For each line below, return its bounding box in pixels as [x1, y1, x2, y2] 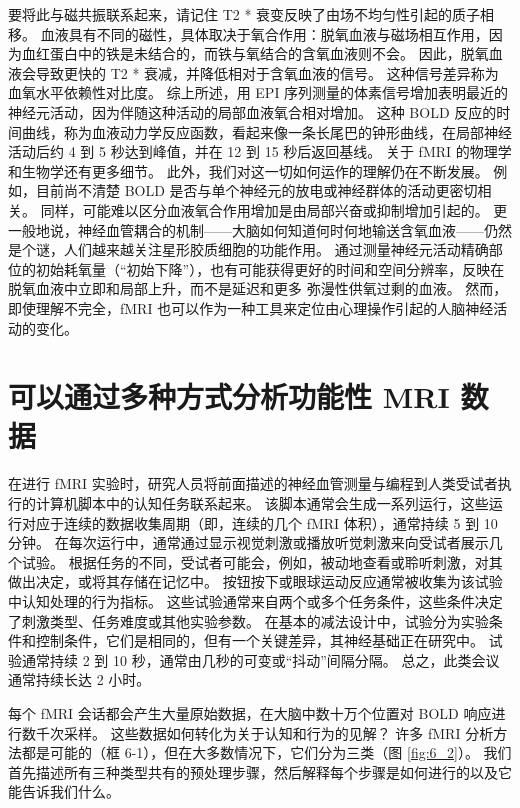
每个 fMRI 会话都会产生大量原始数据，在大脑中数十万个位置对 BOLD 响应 [8, 702, 492, 723]
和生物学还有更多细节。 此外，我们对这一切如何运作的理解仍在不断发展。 [8, 160, 489, 181]
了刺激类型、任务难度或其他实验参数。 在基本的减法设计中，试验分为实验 [8, 610, 489, 631]
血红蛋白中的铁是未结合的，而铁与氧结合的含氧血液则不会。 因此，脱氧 [21, 43, 489, 64]
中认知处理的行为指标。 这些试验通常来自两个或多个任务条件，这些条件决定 [8, 590, 503, 611]
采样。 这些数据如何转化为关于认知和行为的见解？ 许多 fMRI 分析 [63, 722, 494, 743]
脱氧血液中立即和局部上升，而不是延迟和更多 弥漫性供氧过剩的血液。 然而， [8, 278, 508, 299]
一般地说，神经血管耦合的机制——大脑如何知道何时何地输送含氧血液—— [8, 219, 484, 240]
